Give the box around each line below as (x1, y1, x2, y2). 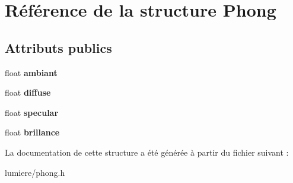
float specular (5, 106, 59, 118)
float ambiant (5, 66, 58, 78)
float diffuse (5, 86, 51, 99)
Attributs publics (5, 38, 112, 56)
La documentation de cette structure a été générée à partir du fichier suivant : (5, 146, 289, 158)
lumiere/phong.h (5, 166, 65, 178)
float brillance (5, 126, 60, 138)
